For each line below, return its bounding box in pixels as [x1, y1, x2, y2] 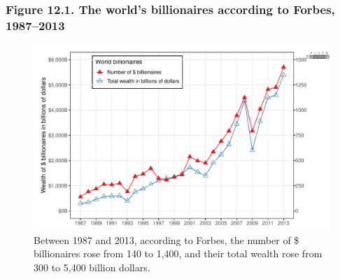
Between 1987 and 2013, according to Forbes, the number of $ [34, 232, 299, 247]
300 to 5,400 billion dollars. [34, 259, 150, 274]
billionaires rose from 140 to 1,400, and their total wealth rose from [34, 246, 323, 261]
